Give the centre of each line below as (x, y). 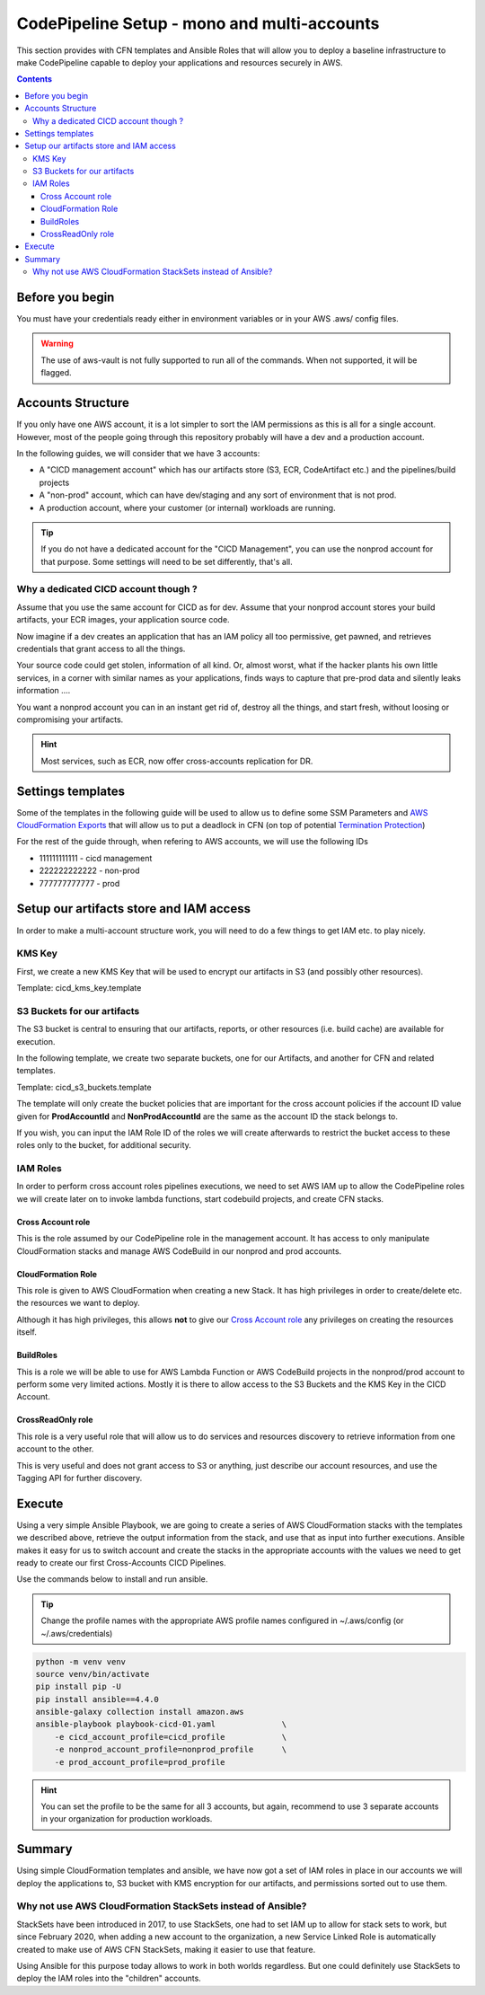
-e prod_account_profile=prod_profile (140, 1762)
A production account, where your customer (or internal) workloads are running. (187, 508)
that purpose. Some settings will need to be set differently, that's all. (167, 561)
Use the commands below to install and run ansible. (112, 1579)
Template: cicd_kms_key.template (79, 988)
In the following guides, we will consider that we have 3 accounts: (138, 453)
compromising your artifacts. (70, 719)
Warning (57, 344)
